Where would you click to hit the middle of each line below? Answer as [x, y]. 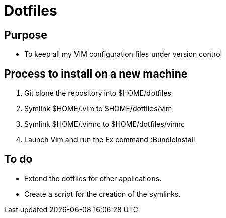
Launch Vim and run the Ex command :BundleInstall [110, 140]
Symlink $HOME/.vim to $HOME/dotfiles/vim [98, 109]
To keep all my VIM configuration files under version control [123, 54]
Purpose [26, 35]
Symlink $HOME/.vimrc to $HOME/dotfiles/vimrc [105, 124]
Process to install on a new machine [96, 74]
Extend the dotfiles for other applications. [93, 178]
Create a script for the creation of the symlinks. [102, 194]
